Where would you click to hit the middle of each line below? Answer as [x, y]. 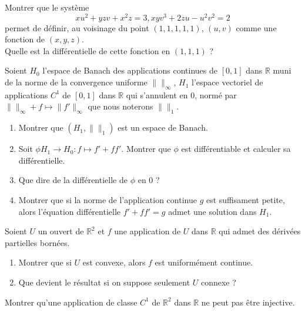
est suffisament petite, [245, 200]
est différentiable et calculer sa [236, 149]
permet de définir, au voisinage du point [77, 27]
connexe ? [218, 282]
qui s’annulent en [157, 94]
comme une [256, 27]
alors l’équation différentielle [70, 211]
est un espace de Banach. [163, 127]
